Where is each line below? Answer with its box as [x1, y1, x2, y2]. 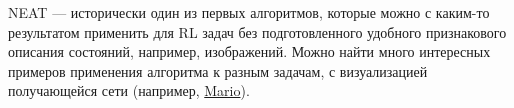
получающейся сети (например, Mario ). [8, 80, 250, 101]
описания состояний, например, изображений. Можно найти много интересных [8, 41, 491, 62]
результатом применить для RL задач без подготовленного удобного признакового [8, 21, 507, 42]
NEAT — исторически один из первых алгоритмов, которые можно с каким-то [8, 2, 490, 22]
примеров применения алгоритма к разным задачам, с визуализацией [8, 60, 428, 81]
